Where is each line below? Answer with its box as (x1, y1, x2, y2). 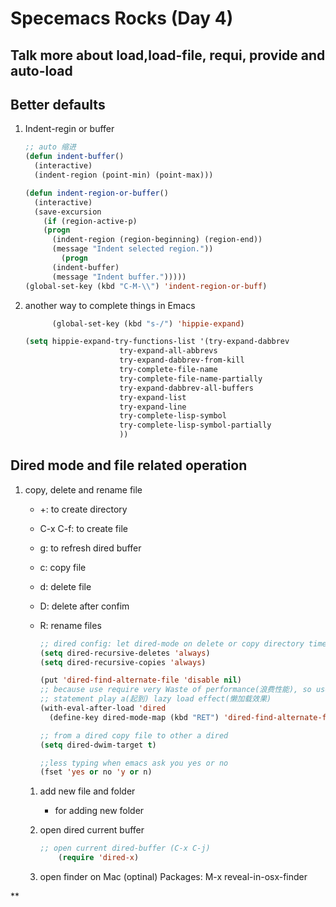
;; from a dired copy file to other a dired (39, 730, 229, 741)
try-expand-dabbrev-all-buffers (119, 383, 254, 393)
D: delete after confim (39, 600, 130, 612)
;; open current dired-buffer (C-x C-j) (39, 843, 211, 854)
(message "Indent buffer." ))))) (51, 272, 187, 282)
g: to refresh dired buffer (39, 542, 142, 554)
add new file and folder (39, 785, 136, 797)
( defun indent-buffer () (24, 152, 125, 162)
